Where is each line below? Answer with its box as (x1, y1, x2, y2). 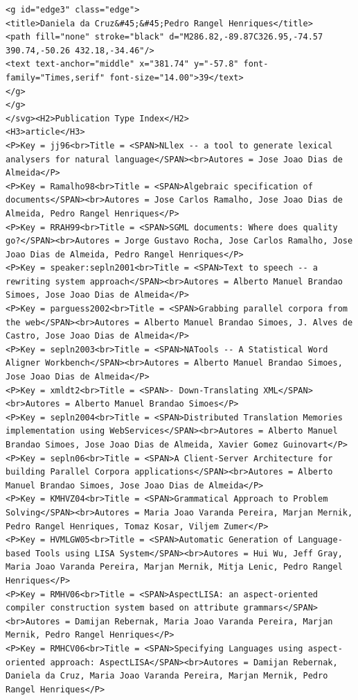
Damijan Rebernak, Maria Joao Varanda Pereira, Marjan (75, 616, 333, 626)
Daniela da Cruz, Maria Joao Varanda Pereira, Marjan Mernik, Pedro (6, 671, 328, 681)
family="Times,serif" (6, 72, 105, 83)
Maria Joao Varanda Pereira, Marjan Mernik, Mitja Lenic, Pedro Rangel (6, 562, 343, 572)
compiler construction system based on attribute (6, 603, 239, 613)
